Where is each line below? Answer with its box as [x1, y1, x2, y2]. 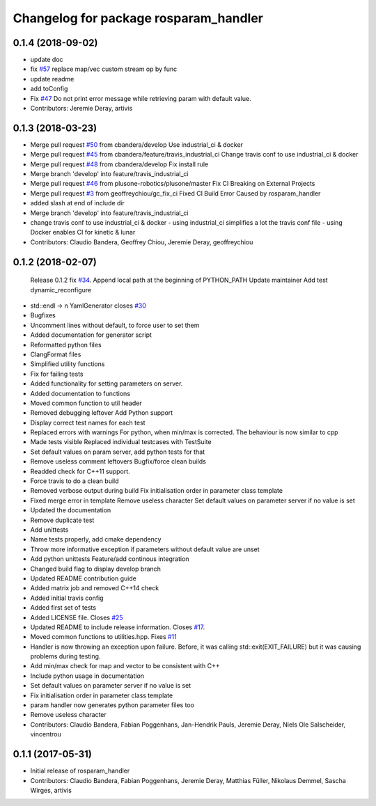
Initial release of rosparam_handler [30, 766, 130, 775]
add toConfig [30, 84, 68, 93]
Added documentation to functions [30, 389, 131, 397]
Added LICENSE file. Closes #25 [30, 613, 123, 622]
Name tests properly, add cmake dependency [30, 535, 162, 544]
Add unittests [30, 526, 69, 534]
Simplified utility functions [30, 360, 105, 368]
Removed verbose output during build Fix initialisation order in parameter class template [30, 487, 283, 495]
